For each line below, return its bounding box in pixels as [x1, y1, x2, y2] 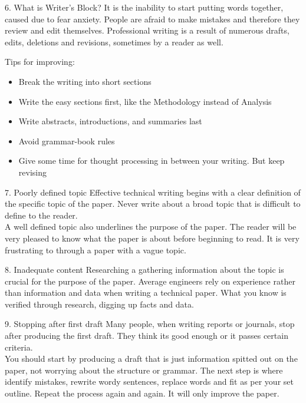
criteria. [5, 341, 33, 353]
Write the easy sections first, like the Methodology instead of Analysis [18, 95, 272, 107]
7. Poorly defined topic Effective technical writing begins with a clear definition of [5, 186, 301, 198]
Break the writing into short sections [18, 75, 152, 87]
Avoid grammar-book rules [18, 134, 115, 147]
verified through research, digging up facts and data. [5, 298, 194, 310]
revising [18, 166, 47, 178]
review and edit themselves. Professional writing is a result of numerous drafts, [5, 24, 289, 37]
